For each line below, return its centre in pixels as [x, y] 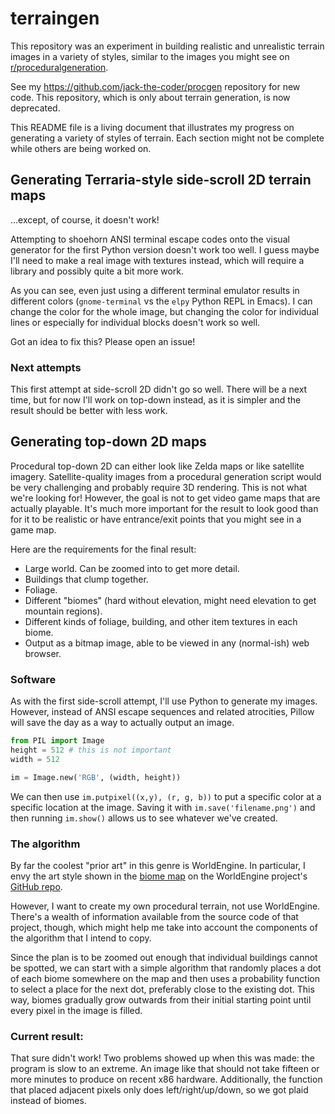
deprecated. [35, 108]
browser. [43, 653]
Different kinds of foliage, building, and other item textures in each [161, 621]
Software [33, 679]
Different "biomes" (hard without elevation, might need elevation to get [170, 600]
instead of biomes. [48, 1101]
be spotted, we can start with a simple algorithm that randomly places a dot [166, 968]
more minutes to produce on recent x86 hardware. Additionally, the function [166, 1079]
